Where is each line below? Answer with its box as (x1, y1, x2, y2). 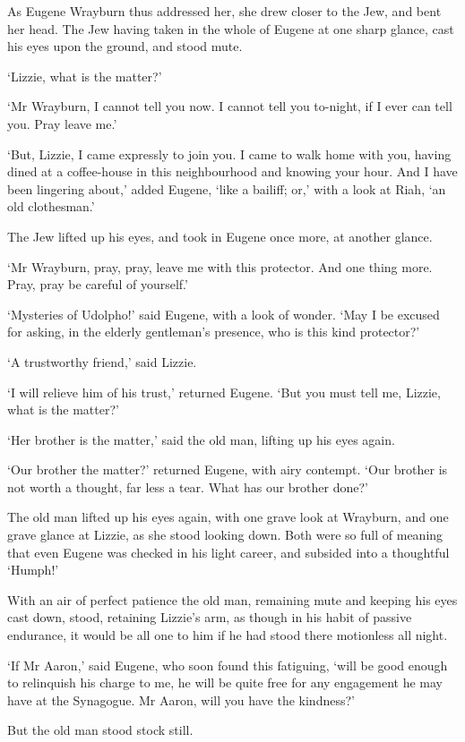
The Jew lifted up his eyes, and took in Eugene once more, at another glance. (7, 226, 433, 245)
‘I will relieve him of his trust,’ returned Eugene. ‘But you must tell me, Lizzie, (7, 382, 441, 401)
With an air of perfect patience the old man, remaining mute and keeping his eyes (7, 590, 458, 609)
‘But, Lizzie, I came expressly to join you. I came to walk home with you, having (7, 144, 452, 163)
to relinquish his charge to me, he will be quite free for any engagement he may (7, 673, 443, 692)
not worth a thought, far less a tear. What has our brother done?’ (7, 477, 368, 496)
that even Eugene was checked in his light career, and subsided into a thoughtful (7, 542, 450, 561)
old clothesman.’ (7, 197, 95, 216)
